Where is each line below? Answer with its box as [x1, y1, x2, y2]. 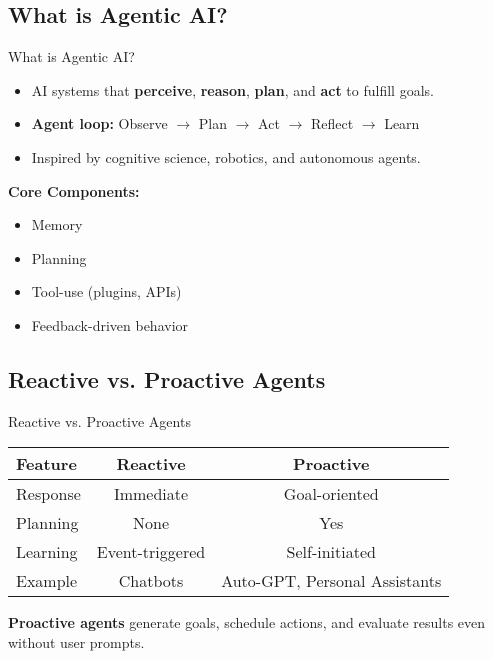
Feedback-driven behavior [31, 314, 189, 335]
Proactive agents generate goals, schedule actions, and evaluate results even [8, 612, 486, 633]
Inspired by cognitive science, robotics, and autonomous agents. [31, 146, 421, 167]
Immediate [113, 482, 189, 506]
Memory [31, 214, 83, 235]
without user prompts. [8, 631, 145, 652]
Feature [16, 452, 77, 476]
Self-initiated [286, 540, 376, 564]
